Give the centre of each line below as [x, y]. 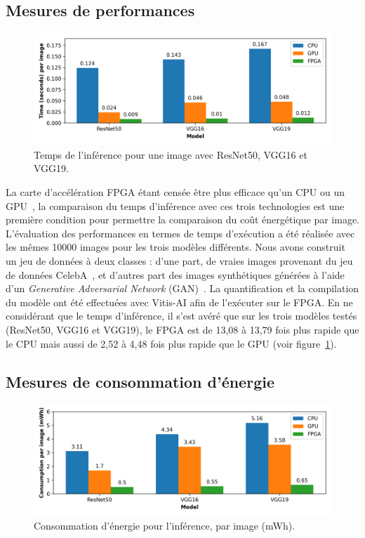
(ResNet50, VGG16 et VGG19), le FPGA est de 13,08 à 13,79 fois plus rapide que [182, 329]
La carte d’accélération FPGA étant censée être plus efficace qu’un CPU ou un [175, 191]
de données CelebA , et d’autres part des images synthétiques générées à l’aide [175, 274]
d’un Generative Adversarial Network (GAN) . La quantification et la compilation [182, 288]
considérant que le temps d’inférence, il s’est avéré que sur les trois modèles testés [181, 316]
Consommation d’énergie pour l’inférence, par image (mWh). [165, 525]
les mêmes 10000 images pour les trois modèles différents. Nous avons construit [175, 247]
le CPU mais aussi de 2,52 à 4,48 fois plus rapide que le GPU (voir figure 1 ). [171, 343]
